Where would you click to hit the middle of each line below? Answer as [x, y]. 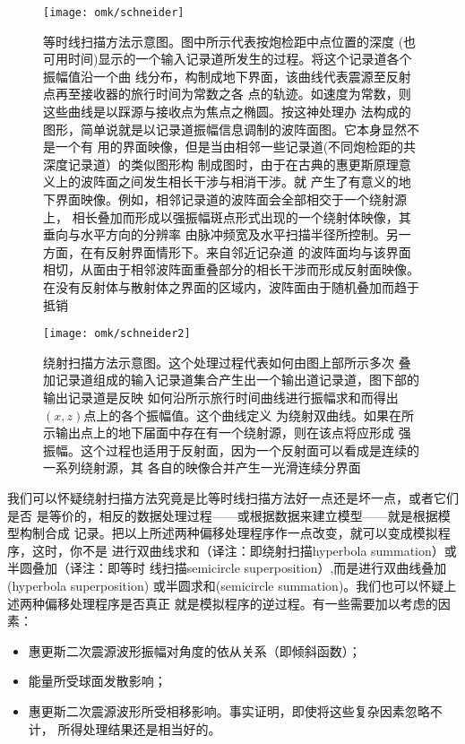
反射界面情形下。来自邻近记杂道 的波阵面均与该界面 [258, 251]
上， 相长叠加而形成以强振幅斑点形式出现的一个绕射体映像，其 [227, 216]
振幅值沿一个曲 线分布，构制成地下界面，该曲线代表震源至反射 [227, 76]
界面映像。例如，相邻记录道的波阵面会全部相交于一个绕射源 [231, 199]
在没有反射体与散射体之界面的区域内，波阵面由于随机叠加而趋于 [231, 286]
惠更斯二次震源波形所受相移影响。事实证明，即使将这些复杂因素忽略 [229, 710]
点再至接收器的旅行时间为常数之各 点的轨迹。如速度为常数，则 [227, 94]
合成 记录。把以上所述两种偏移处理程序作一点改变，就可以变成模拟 [241, 533]
